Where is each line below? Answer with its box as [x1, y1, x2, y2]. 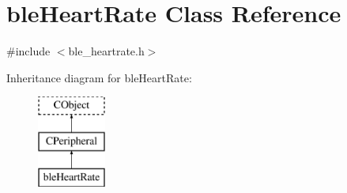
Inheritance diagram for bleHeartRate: [6, 69, 192, 85]
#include [6, 43, 51, 59]
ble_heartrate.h [68, 43, 145, 59]
